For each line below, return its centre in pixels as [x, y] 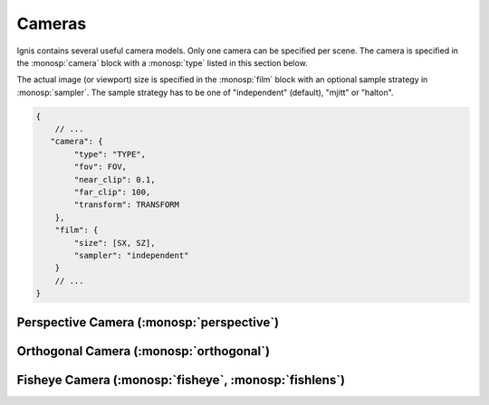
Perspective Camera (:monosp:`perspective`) [148, 322]
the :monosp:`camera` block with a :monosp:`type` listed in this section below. [162, 62]
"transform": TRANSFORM [127, 205]
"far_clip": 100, [112, 193]
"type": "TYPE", [110, 154]
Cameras [52, 24]
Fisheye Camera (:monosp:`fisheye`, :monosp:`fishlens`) [181, 380]
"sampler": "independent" [131, 255]
